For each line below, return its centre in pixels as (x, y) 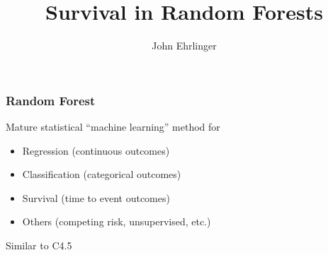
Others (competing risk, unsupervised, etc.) (117, 221)
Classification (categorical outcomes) (102, 174)
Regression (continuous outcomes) (96, 150)
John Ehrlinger (184, 46)
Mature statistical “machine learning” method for (113, 127)
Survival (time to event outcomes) (96, 197)
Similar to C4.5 (39, 245)
